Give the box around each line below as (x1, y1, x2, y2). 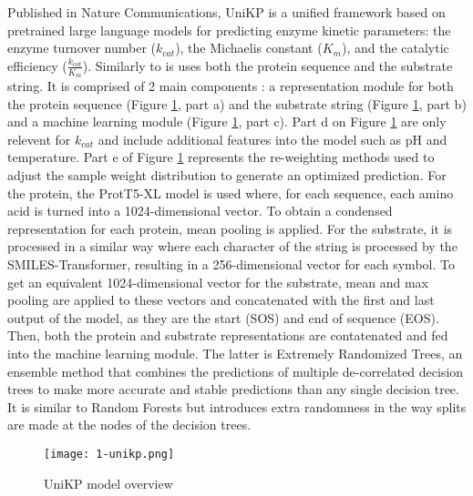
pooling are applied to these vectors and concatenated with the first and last (7, 290, 435, 309)
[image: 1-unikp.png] (44, 447, 175, 461)
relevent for (7, 129, 71, 148)
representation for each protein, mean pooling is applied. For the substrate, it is (7, 218, 453, 238)
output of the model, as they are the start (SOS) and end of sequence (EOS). (7, 308, 439, 327)
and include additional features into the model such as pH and (98, 129, 447, 148)
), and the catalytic (341, 38, 449, 57)
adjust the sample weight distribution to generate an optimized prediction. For (7, 165, 447, 184)
